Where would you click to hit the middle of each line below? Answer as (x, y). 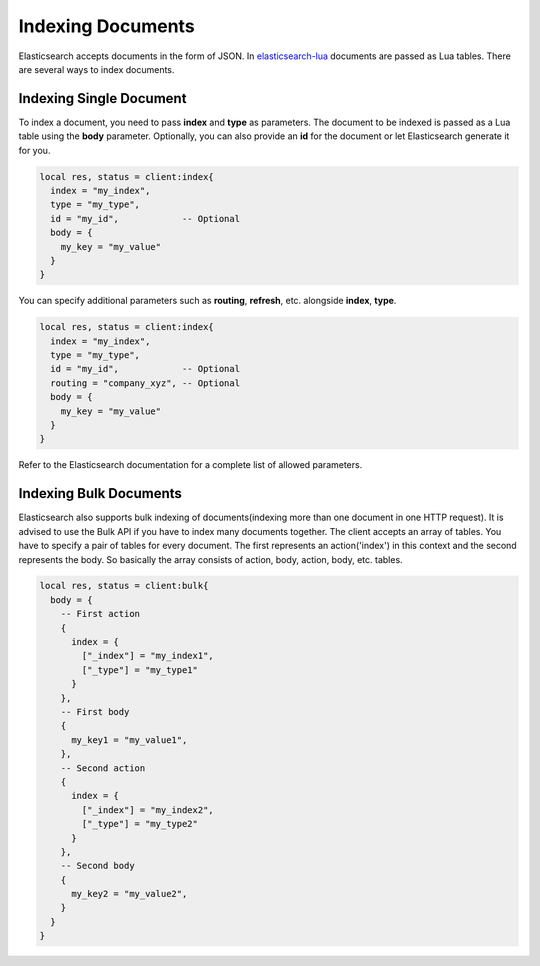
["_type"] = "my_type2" (140, 824)
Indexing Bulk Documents (100, 493)
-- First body (95, 711)
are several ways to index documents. (96, 69)
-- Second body (97, 866)
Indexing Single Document (102, 98)
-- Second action (103, 768)
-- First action (100, 614)
